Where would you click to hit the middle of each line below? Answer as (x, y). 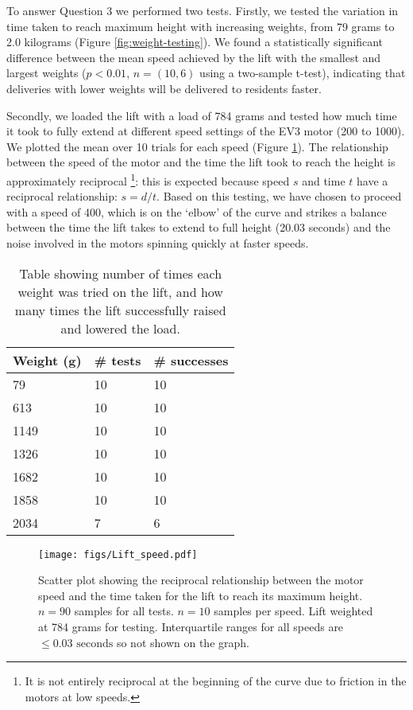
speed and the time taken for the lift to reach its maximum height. (201, 595)
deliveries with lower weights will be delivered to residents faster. (164, 88)
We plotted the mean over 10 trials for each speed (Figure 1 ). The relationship (197, 146)
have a (372, 180)
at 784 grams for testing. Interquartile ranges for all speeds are (191, 626)
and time (324, 180)
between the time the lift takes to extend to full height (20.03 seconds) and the (199, 227)
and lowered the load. (120, 328)
